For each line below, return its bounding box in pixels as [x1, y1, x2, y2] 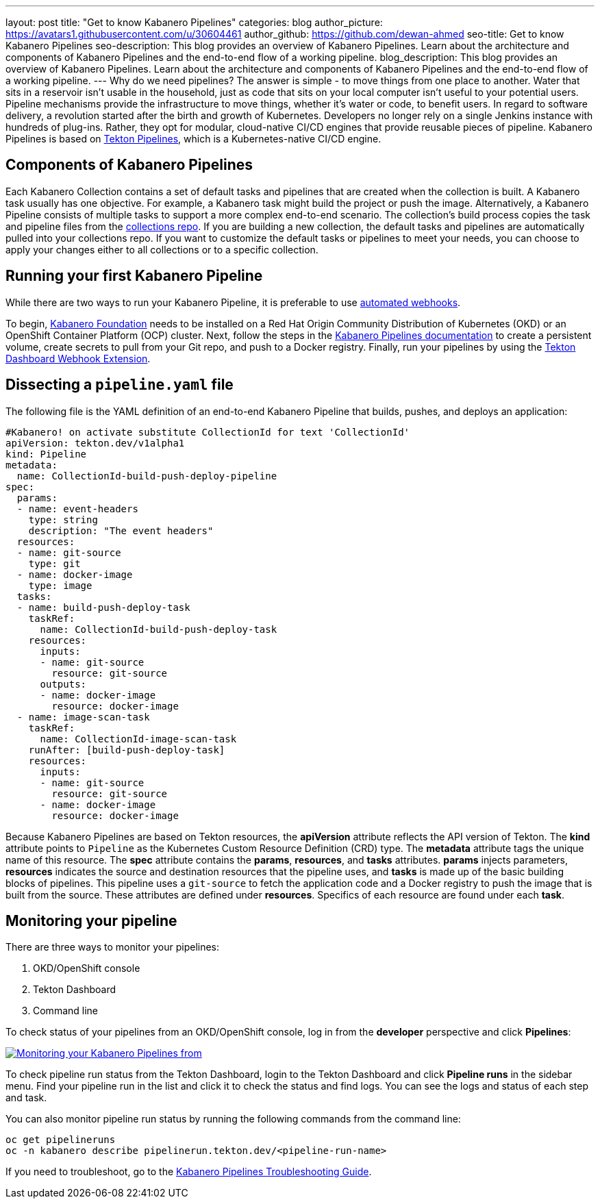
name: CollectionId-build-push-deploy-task [40, 623, 277, 635]
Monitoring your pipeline [5, 912, 177, 929]
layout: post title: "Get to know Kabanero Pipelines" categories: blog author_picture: [5, 16, 383, 28]
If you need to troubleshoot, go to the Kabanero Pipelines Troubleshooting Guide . [5, 1166, 372, 1178]
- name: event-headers [16, 503, 138, 514]
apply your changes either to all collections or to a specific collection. [5, 243, 318, 255]
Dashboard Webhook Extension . [5, 352, 151, 364]
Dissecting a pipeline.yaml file [5, 376, 234, 394]
